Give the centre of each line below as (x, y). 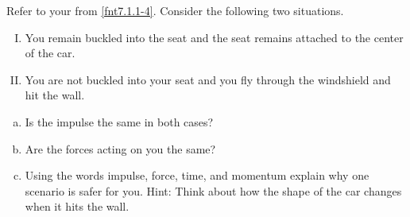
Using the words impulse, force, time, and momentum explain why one (197, 175)
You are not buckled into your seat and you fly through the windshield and (208, 79)
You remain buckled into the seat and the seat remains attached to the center (214, 37)
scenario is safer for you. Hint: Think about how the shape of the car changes (213, 190)
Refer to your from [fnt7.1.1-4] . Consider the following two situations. (175, 10)
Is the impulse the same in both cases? (119, 121)
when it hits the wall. (77, 206)
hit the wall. (55, 95)
